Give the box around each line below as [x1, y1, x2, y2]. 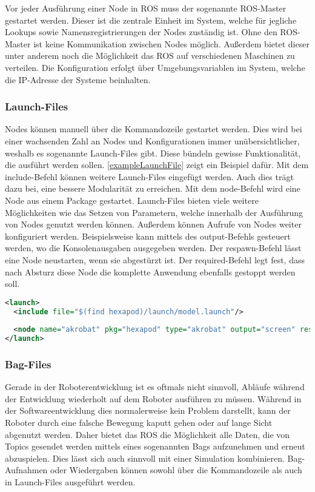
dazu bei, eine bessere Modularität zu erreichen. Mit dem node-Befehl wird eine [5, 182, 300, 195]
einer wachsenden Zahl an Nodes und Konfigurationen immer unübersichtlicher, [5, 134, 300, 147]
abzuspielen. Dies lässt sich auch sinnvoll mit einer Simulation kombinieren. [5, 451, 285, 464]
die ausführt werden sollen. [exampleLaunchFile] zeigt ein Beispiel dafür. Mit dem [5, 158, 309, 171]
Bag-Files [5, 356, 51, 371]
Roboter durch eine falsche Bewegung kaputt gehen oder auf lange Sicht [5, 416, 273, 429]
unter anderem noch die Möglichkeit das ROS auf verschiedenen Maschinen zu [5, 49, 295, 62]
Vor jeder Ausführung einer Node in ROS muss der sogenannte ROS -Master [5, 2, 287, 14]
